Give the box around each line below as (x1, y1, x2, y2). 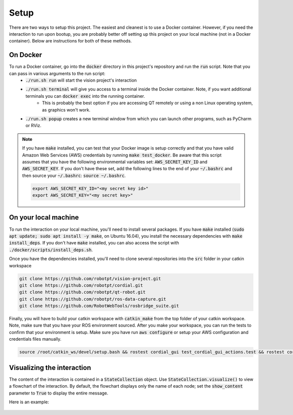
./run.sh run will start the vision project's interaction (25, 77, 137, 83)
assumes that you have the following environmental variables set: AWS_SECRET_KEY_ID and (22, 159, 208, 165)
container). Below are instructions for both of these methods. (9, 38, 132, 44)
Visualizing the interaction (9, 363, 91, 371)
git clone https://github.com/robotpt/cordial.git (19, 283, 144, 288)
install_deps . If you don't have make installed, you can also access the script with (9, 240, 179, 246)
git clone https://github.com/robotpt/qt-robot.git (19, 289, 146, 295)
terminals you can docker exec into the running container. (25, 93, 145, 99)
